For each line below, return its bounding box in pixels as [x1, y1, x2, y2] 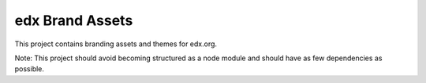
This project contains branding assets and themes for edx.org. [14, 39, 217, 49]
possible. [14, 64, 45, 74]
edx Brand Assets [14, 12, 133, 29]
